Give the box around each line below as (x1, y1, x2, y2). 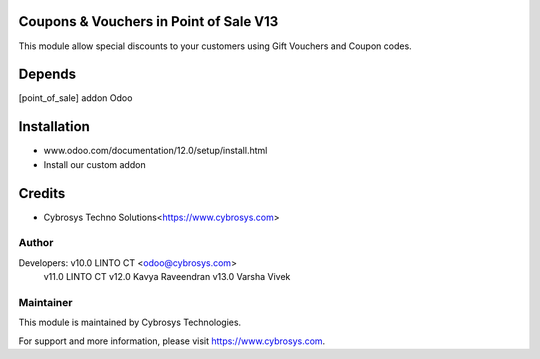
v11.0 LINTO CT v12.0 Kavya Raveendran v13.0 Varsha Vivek (43, 271, 291, 283)
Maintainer (18, 295, 73, 309)
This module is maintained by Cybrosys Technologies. (18, 316, 242, 329)
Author (18, 236, 54, 250)
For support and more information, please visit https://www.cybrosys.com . (18, 335, 326, 347)
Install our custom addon (43, 158, 146, 170)
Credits (18, 185, 66, 202)
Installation (18, 118, 90, 135)
